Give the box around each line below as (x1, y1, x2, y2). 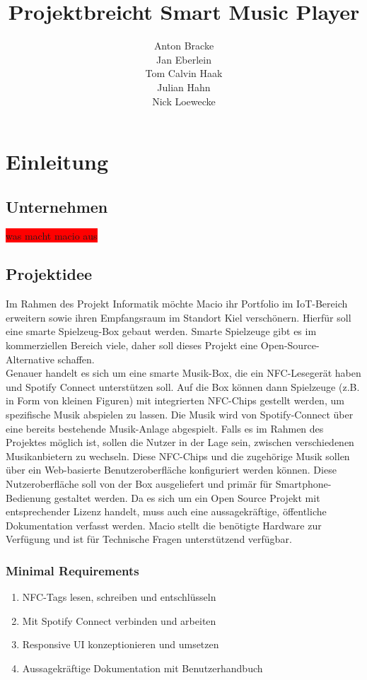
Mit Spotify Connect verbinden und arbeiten (22, 613, 216, 628)
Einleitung (6, 147, 109, 176)
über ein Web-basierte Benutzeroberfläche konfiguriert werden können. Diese (6, 462, 337, 477)
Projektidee (6, 263, 93, 285)
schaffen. (57, 351, 95, 366)
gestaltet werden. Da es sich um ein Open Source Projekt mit (54, 490, 320, 505)
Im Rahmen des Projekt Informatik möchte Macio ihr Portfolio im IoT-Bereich (6, 296, 348, 311)
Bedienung (6, 490, 51, 505)
